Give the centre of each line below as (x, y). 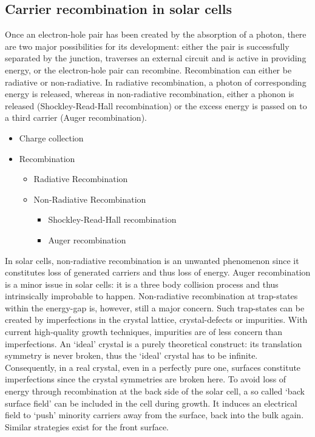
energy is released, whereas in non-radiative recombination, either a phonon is (150, 94)
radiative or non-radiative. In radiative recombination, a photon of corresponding (156, 82)
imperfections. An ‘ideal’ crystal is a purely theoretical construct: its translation (154, 343)
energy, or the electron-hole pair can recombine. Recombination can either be (148, 69)
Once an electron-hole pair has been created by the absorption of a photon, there (156, 34)
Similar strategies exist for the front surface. (87, 426)
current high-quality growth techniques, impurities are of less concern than (144, 332)
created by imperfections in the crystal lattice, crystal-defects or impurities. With (156, 320)
